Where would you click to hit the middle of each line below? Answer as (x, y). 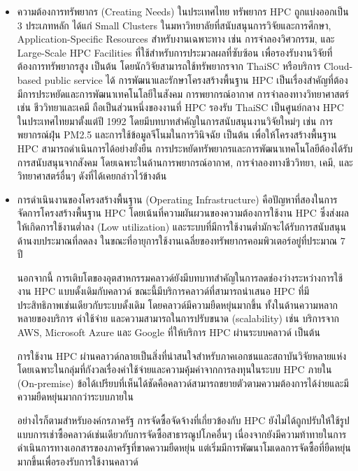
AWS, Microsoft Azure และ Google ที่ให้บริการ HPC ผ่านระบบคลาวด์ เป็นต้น (169, 332)
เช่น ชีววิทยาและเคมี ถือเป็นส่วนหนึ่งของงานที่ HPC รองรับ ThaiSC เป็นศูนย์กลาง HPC (180, 107)
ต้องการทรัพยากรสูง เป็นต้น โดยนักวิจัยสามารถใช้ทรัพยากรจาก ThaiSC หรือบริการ (169, 66)
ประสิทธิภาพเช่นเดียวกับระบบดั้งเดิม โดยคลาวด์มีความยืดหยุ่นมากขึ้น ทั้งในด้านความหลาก (177, 304)
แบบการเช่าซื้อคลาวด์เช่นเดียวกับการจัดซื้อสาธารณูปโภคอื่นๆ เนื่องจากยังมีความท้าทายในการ (182, 434)
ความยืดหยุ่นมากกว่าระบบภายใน (75, 397)
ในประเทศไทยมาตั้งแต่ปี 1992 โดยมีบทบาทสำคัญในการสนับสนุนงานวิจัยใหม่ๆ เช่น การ (175, 121)
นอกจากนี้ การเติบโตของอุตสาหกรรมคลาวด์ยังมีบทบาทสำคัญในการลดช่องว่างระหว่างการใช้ (180, 277)
